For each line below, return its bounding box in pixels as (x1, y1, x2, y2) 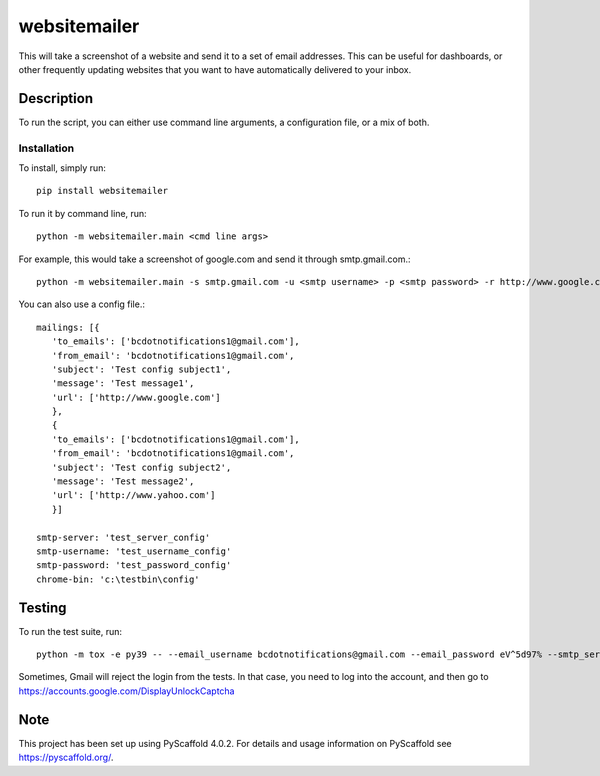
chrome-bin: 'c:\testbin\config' (36, 573, 200, 585)
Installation (18, 141, 75, 155)
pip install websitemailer (36, 185, 169, 197)
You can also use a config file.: (18, 298, 145, 310)
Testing (18, 599, 67, 616)
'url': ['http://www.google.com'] (51, 391, 222, 403)
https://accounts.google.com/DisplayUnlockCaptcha (18, 685, 235, 697)
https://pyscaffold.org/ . (18, 751, 114, 764)
